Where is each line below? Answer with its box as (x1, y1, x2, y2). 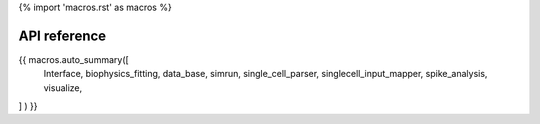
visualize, (43, 81, 83, 94)
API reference (18, 27, 107, 44)
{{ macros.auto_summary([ (18, 53, 129, 65)
